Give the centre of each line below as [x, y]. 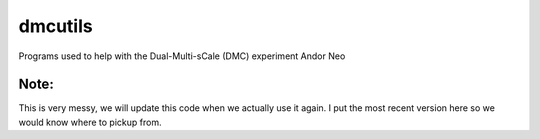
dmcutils [56, 26]
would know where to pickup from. [90, 122]
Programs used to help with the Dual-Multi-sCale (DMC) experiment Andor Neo [182, 56]
